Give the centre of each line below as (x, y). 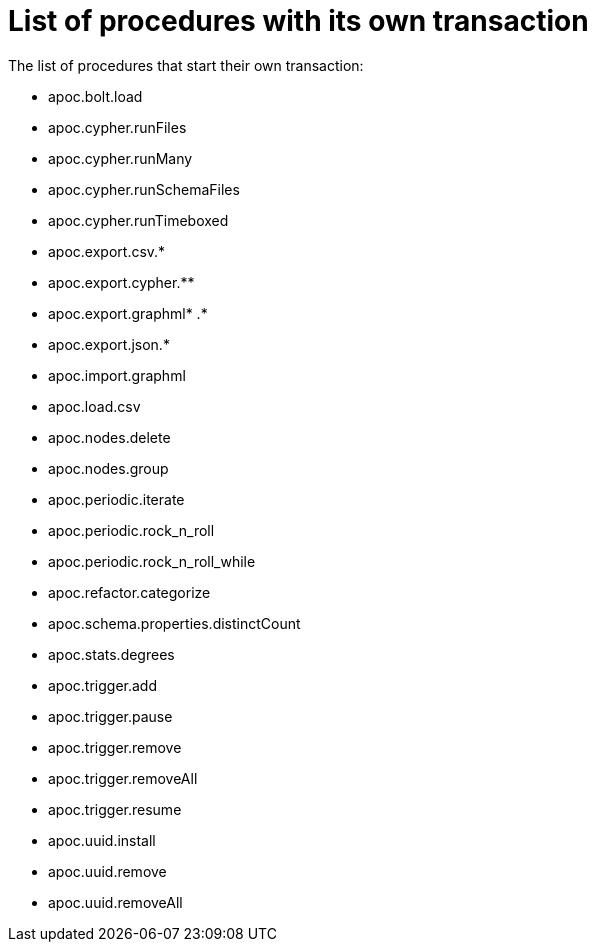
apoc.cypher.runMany (120, 158)
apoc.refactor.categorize (129, 592)
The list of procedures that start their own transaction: (186, 65)
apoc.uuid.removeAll (115, 902)
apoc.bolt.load (95, 96)
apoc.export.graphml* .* (128, 313)
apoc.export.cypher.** (121, 282)
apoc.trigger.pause (110, 716)
